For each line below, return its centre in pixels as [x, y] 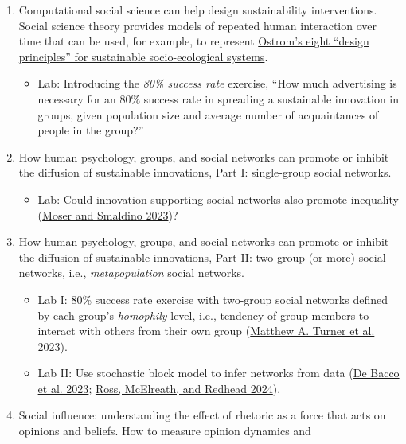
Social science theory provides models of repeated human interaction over [197, 25]
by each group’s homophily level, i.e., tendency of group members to [203, 315]
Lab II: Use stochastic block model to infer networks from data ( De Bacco [219, 373]
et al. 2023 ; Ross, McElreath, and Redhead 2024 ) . [159, 388]
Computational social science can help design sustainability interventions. [198, 10]
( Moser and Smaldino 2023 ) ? [108, 214]
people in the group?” [91, 130]
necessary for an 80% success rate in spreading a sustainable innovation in [219, 98]
